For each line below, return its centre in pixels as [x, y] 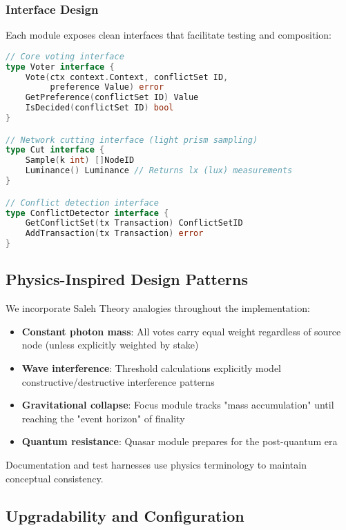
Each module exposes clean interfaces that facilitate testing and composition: [169, 35]
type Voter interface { [60, 67]
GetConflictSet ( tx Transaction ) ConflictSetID [134, 223]
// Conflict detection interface [82, 203]
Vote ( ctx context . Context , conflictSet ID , [127, 77]
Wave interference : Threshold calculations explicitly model [152, 367]
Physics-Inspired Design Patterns [127, 279]
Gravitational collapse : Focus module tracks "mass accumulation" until [178, 405]
